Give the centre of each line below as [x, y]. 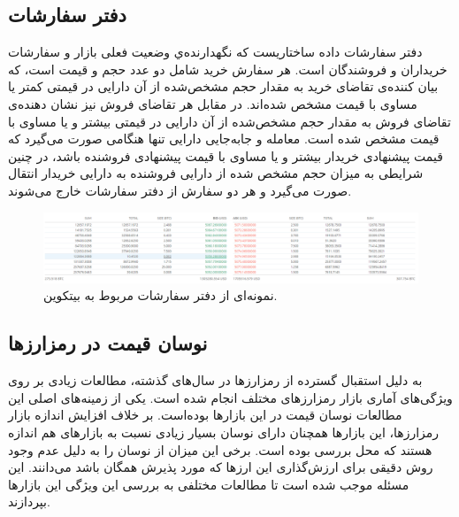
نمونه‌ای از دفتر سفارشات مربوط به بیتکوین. [161, 295]
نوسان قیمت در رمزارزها [108, 343]
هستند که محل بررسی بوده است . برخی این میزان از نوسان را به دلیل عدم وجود [220, 449]
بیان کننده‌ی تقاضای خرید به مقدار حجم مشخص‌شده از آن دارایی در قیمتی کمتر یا [223, 86]
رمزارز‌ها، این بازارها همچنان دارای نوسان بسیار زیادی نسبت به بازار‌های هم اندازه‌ [224, 432]
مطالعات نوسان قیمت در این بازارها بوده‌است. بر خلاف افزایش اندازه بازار [205, 415]
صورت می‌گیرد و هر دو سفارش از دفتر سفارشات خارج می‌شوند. [180, 190]
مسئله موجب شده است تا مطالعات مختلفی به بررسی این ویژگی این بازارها [209, 484]
